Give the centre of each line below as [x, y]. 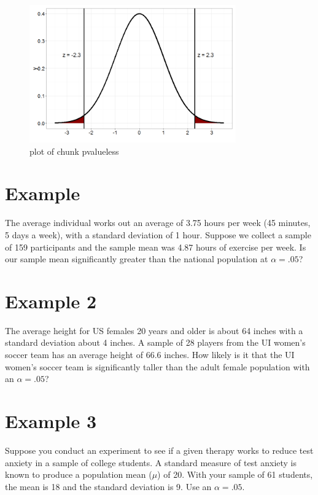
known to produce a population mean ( [79, 474]
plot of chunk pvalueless [74, 151]
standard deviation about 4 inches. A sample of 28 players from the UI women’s [155, 342]
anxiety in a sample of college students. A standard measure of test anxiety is [151, 462]
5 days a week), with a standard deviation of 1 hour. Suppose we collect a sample [158, 234]
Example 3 [51, 420]
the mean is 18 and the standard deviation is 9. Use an [108, 486]
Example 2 [51, 301]
